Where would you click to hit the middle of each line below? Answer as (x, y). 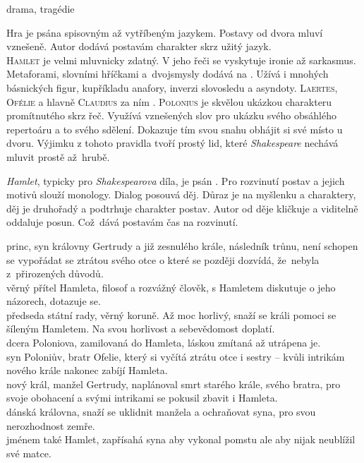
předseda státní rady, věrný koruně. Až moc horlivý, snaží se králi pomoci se (171, 314)
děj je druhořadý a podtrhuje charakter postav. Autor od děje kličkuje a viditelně (182, 208)
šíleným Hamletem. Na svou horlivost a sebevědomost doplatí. (141, 329)
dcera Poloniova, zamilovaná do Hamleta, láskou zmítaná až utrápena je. (164, 343)
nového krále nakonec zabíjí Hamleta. (87, 370)
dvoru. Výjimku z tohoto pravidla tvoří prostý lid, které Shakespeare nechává (172, 143)
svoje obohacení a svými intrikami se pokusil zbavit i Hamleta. (142, 398)
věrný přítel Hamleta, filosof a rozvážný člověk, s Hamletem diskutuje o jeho (171, 287)
